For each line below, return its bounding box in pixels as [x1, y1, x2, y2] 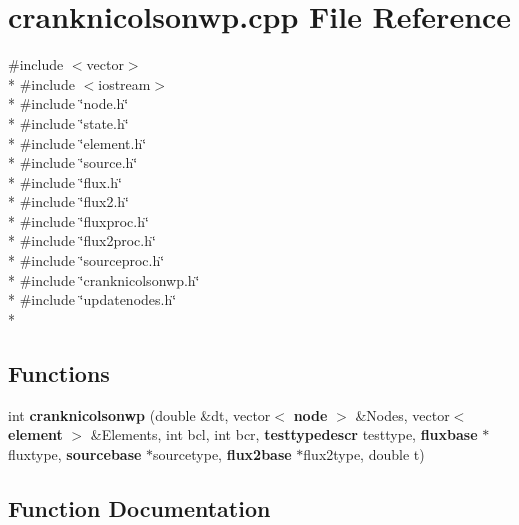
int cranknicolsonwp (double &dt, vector [8, 404, 271, 425]
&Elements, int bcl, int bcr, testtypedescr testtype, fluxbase [90, 424, 478, 445]
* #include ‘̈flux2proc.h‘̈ [8, 230, 156, 251]
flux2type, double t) [303, 443, 425, 464]
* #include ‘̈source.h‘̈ [8, 152, 138, 173]
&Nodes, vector [355, 404, 450, 425]
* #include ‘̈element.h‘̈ [8, 132, 147, 153]
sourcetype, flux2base [153, 443, 292, 464]
